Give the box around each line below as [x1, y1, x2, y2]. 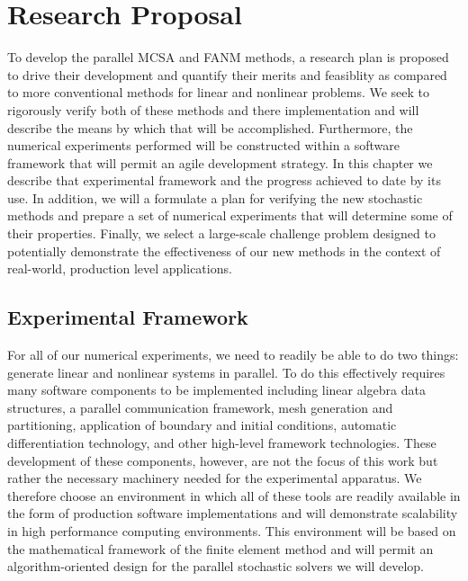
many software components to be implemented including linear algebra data [7, 380, 426, 399]
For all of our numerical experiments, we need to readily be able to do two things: [7, 345, 459, 364]
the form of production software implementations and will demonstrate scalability [7, 504, 458, 523]
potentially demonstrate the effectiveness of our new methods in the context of [7, 241, 441, 260]
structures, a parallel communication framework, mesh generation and [7, 398, 393, 416]
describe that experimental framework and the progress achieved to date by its [7, 171, 441, 190]
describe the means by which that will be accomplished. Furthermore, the [7, 118, 413, 137]
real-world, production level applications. [7, 259, 232, 278]
